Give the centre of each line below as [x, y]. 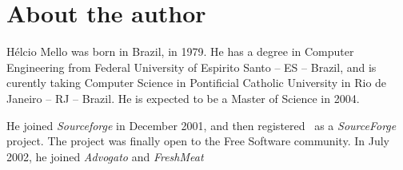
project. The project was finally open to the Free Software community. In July [198, 141]
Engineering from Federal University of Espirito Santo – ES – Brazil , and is [192, 67]
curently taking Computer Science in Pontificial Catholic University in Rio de [197, 83]
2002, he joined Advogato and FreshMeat [105, 156]
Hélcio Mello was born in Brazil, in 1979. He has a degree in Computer [180, 51]
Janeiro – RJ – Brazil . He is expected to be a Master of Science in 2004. [183, 98]
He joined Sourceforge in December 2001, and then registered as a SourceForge [201, 125]
